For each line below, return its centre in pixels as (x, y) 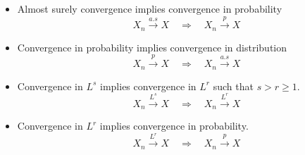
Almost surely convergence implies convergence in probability (150, 8)
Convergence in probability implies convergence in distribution (152, 47)
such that (233, 86)
